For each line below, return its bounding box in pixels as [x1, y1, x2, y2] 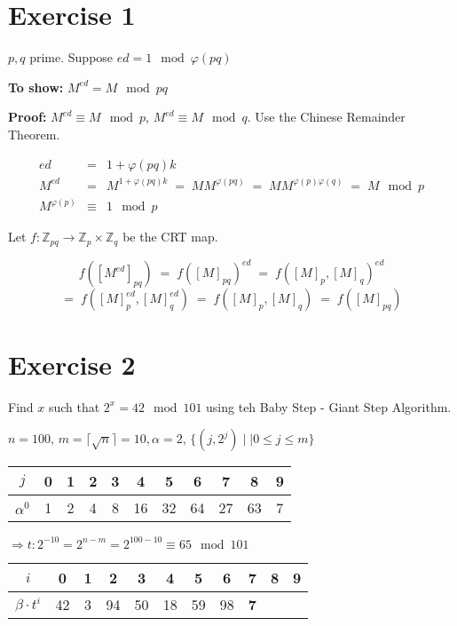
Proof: [8, 107, 47, 126]
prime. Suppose [29, 48, 114, 67]
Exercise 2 [8, 345, 136, 382]
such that [48, 397, 100, 416]
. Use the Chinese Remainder [247, 107, 406, 126]
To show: [8, 77, 64, 96]
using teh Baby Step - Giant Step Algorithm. [206, 397, 452, 416]
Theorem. [8, 124, 60, 143]
